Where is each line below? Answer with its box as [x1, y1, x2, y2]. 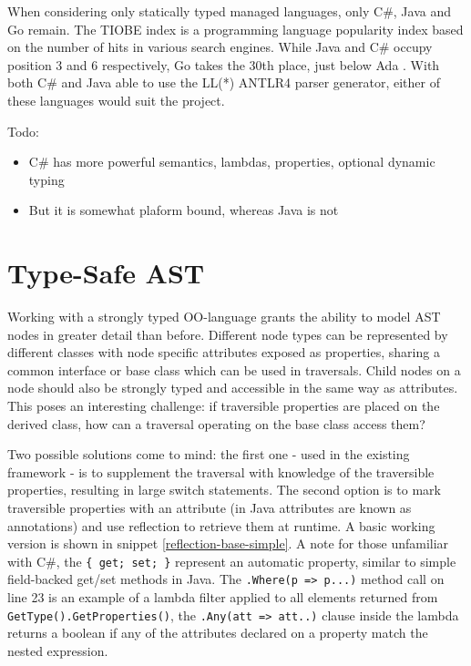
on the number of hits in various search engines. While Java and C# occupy [7, 37, 433, 56]
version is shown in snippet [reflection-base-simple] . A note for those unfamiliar [7, 534, 449, 553]
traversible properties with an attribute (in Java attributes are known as [7, 498, 412, 517]
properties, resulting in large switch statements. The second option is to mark [7, 480, 441, 499]
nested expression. [7, 640, 108, 660]
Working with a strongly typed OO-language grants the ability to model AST [7, 307, 441, 326]
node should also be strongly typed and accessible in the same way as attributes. [7, 378, 458, 397]
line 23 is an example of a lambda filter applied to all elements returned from [7, 588, 438, 607]
